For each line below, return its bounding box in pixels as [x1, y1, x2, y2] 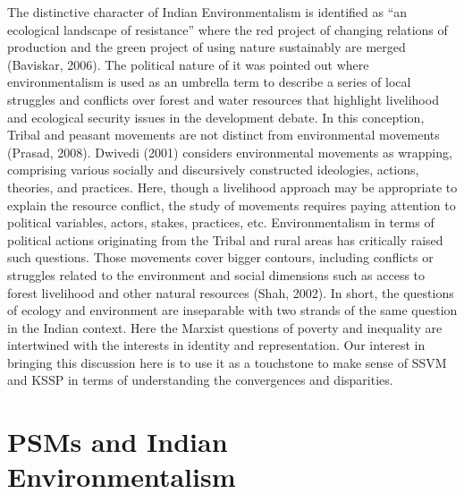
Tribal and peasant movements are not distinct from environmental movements [7, 125, 440, 144]
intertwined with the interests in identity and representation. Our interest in [7, 336, 426, 354]
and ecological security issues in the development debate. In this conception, [7, 107, 425, 126]
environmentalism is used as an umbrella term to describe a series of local [7, 72, 411, 91]
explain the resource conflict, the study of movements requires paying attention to [7, 195, 456, 214]
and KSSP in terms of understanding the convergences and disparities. [7, 370, 393, 389]
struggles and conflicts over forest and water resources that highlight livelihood [7, 89, 439, 108]
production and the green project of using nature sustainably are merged [7, 38, 406, 56]
